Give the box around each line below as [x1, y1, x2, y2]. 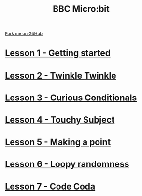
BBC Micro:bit [53, 3, 110, 15]
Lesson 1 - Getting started [5, 48, 111, 59]
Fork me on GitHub [5, 31, 43, 37]
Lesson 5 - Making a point [5, 137, 111, 147]
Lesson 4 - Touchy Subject [5, 114, 115, 125]
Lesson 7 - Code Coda [5, 181, 96, 192]
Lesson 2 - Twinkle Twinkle [5, 70, 117, 81]
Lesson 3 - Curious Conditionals [5, 92, 137, 103]
